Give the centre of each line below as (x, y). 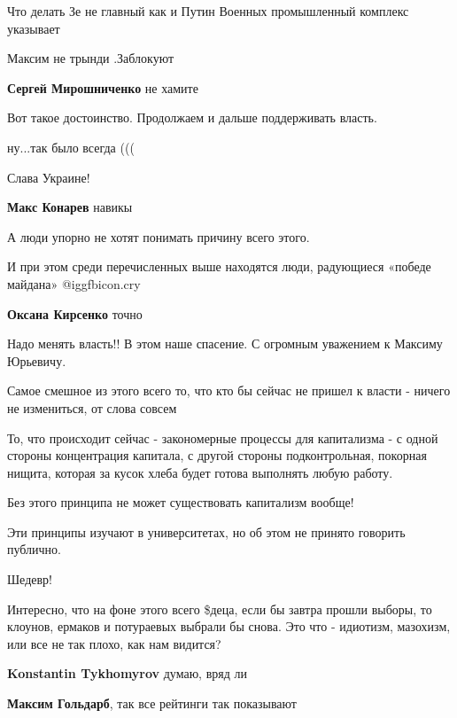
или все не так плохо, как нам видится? (114, 643)
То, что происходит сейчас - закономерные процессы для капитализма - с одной (223, 437)
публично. (34, 549)
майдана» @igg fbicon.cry (74, 283)
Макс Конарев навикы (70, 207)
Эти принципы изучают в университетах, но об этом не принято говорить (206, 531)
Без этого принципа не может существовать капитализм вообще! (181, 502)
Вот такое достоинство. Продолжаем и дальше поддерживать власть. (192, 117)
